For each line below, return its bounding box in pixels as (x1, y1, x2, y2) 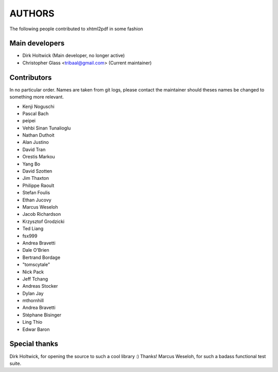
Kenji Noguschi (22, 103, 55, 109)
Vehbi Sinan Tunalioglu (22, 125, 71, 131)
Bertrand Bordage (22, 254, 61, 261)
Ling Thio (22, 319, 43, 325)
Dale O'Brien (22, 247, 49, 253)
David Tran (22, 146, 46, 153)
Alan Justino (22, 139, 49, 145)
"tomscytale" (22, 262, 50, 268)
